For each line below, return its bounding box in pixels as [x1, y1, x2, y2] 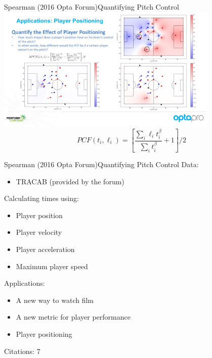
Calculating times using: [4, 193, 79, 203]
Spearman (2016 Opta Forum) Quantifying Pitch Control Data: [4, 159, 199, 170]
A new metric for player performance [16, 312, 131, 322]
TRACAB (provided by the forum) [16, 176, 124, 186]
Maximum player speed [16, 261, 88, 271]
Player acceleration [16, 244, 75, 254]
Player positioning [16, 329, 72, 339]
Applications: [4, 278, 45, 288]
